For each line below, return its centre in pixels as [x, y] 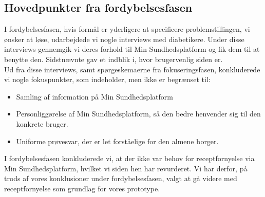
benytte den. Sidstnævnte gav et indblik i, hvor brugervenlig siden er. [113, 59]
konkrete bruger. [42, 123]
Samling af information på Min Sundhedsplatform [94, 96]
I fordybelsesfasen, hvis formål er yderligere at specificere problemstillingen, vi [127, 29]
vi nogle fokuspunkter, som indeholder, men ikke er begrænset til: [107, 79]
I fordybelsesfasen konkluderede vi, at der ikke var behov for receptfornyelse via [129, 158]
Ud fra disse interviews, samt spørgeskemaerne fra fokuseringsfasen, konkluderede [132, 69]
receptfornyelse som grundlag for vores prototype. [82, 188]
